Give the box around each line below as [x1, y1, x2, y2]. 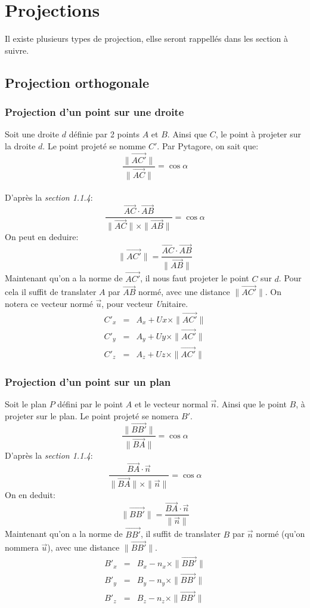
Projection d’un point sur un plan [5, 374, 171, 389]
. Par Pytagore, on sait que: [157, 139, 259, 152]
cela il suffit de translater [5, 285, 97, 298]
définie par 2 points [69, 128, 140, 140]
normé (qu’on [256, 527, 305, 540]
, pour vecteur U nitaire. [101, 297, 188, 309]
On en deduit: [5, 489, 55, 501]
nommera [5, 541, 39, 554]
